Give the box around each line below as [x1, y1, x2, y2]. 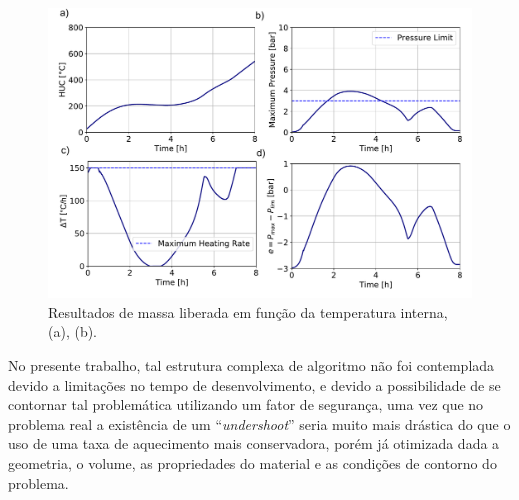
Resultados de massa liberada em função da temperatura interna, [48, 301, 448, 322]
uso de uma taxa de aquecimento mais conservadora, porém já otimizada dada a [8, 433, 500, 454]
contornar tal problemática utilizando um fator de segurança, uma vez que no [8, 394, 484, 415]
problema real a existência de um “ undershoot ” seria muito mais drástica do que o [8, 413, 511, 434]
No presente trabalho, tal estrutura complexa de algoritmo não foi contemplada [8, 355, 495, 376]
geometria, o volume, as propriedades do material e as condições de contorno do [8, 453, 497, 473]
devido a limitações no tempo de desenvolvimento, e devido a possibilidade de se [8, 374, 501, 395]
